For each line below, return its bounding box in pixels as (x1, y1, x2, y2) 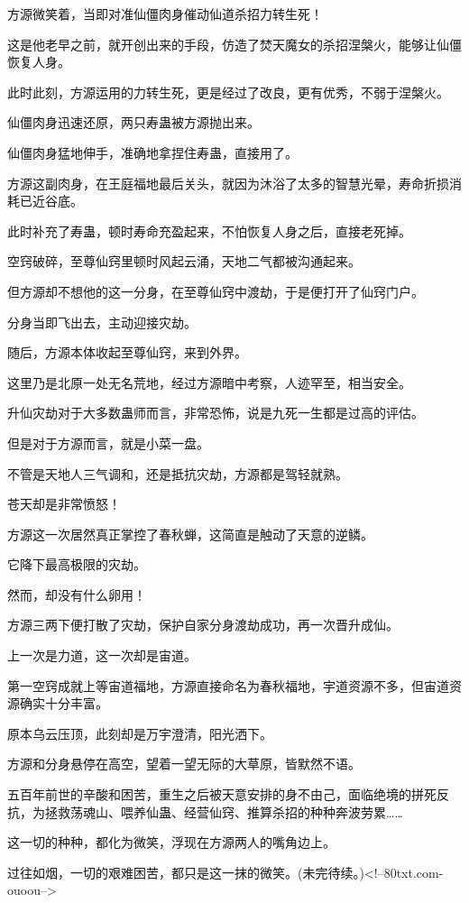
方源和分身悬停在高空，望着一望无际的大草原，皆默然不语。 (7, 754, 361, 773)
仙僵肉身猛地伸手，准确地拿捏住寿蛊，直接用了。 (7, 143, 298, 161)
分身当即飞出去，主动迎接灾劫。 (7, 312, 197, 331)
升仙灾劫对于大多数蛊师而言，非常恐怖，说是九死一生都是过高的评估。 (7, 403, 424, 422)
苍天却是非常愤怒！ (7, 494, 121, 513)
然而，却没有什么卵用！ (7, 585, 146, 604)
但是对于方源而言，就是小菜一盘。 (7, 433, 209, 452)
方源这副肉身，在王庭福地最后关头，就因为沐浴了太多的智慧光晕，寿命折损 (7, 173, 449, 192)
